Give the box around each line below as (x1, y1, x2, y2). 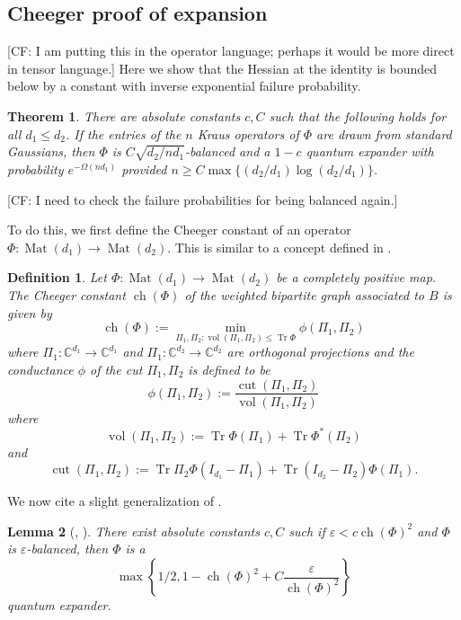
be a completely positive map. (276, 268, 437, 287)
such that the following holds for (269, 106, 447, 125)
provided (121, 159, 167, 178)
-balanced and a (185, 142, 270, 161)
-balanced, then (26, 539, 109, 558)
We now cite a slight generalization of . (7, 492, 222, 510)
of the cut (90, 359, 143, 378)
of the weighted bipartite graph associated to (184, 285, 425, 304)
